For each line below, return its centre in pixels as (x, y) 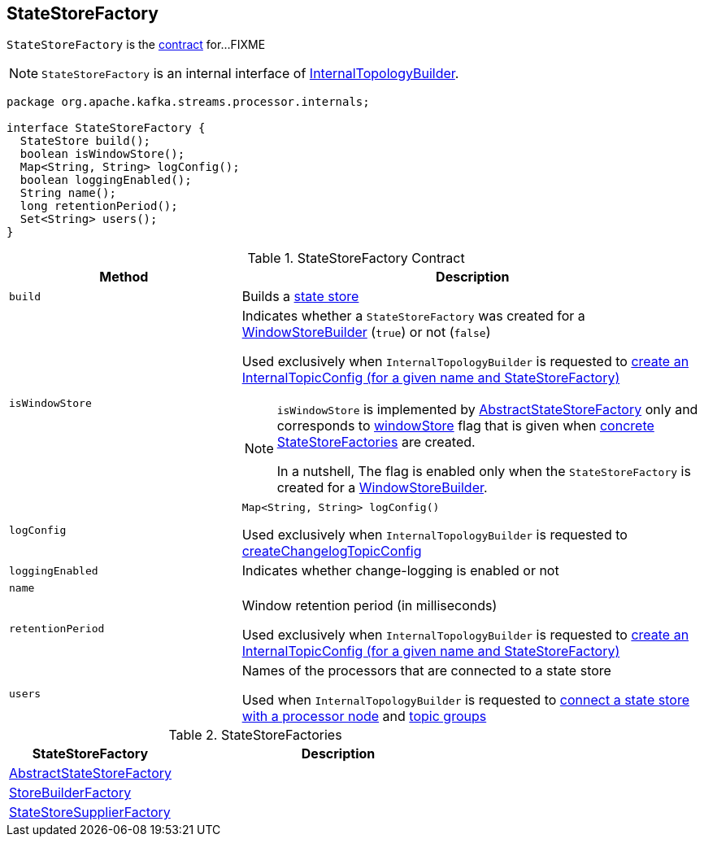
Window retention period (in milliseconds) (369, 606)
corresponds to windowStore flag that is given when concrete (465, 426)
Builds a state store (300, 297)
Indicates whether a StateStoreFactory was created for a (413, 316)
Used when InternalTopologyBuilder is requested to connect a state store (465, 700)
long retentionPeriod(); (99, 206)
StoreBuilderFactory (70, 793)
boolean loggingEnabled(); (106, 180)
